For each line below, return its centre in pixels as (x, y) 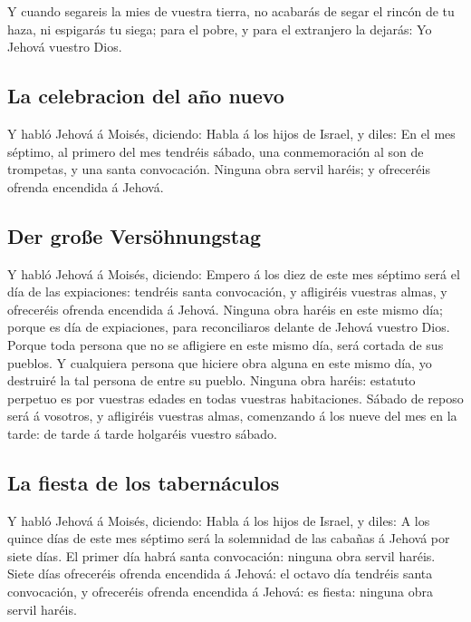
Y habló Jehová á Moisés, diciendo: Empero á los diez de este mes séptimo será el (234, 273)
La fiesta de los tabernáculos (144, 482)
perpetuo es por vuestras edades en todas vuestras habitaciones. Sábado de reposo (235, 398)
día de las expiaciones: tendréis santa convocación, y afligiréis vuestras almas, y (227, 292)
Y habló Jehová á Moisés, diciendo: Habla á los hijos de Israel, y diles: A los (219, 520)
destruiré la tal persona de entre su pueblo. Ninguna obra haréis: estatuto (211, 380)
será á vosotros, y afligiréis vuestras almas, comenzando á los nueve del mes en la (232, 416)
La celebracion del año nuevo (146, 96)
